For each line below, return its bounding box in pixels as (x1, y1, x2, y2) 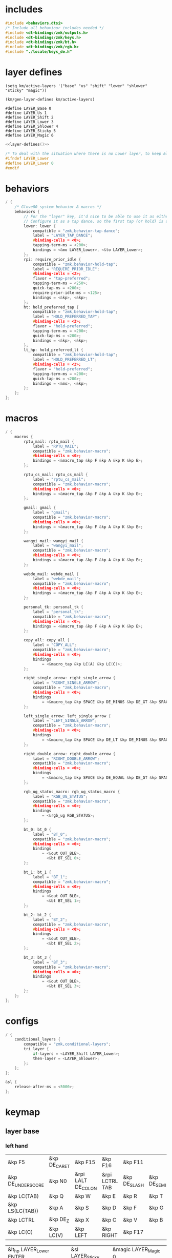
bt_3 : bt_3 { (24, 955, 52, 960)
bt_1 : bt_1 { (24, 870, 52, 875)
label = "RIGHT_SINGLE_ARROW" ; (32, 680, 100, 685)
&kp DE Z (49, 1216, 70, 1224)
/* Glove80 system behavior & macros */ (14, 204, 102, 210)
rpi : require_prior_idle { (24, 257, 81, 262)
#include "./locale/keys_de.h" (5, 49, 72, 54)
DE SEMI (148, 1180, 166, 1188)
